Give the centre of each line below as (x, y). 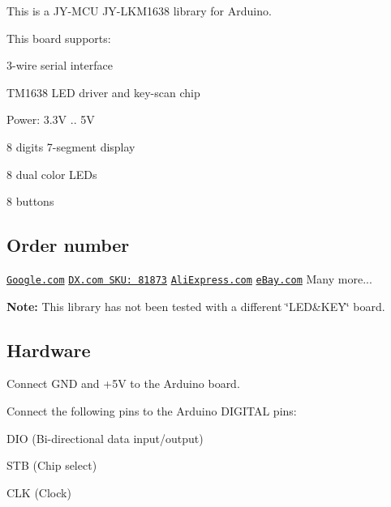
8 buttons (30, 201)
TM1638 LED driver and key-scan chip (103, 92)
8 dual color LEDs (52, 174)
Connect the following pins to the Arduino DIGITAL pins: (152, 411)
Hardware (49, 349)
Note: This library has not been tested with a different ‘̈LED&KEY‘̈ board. (196, 306)
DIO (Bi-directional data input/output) (105, 438)
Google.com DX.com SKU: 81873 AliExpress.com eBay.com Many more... (189, 278)
